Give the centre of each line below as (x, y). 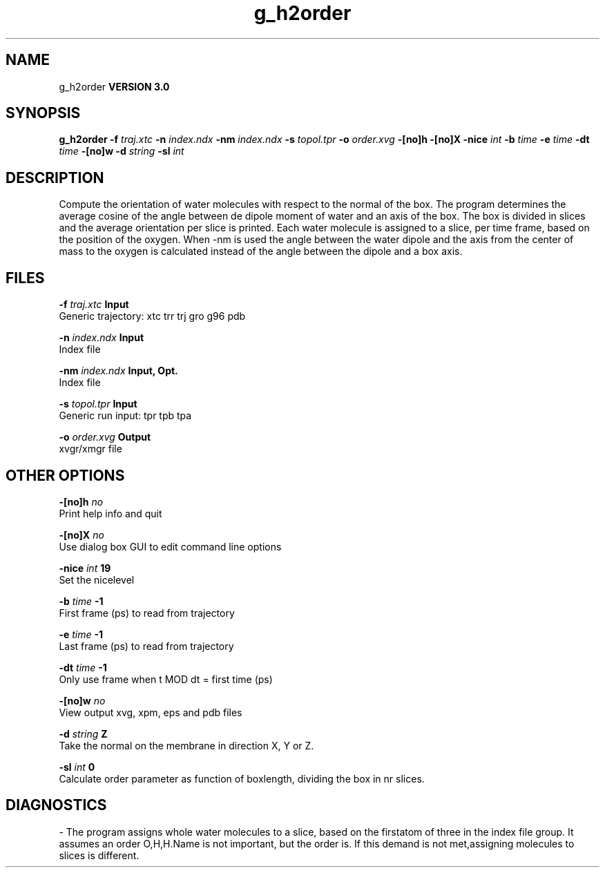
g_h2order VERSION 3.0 (114, 86)
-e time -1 (81, 634)
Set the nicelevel (97, 579)
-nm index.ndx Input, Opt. (118, 371)
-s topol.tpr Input (98, 404)
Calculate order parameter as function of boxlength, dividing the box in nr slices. (242, 778)
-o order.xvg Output (105, 437)
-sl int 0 (77, 767)
